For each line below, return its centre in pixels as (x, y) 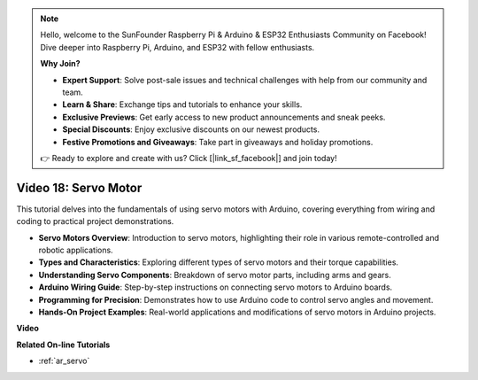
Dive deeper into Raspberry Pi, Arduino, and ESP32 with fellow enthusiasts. (177, 47)
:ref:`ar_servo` (64, 361)
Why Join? (60, 64)
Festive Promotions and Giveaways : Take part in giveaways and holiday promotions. (218, 142)
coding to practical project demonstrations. (95, 221)
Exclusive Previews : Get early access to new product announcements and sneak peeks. (224, 117)
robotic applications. (76, 250)
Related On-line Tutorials (63, 345)
